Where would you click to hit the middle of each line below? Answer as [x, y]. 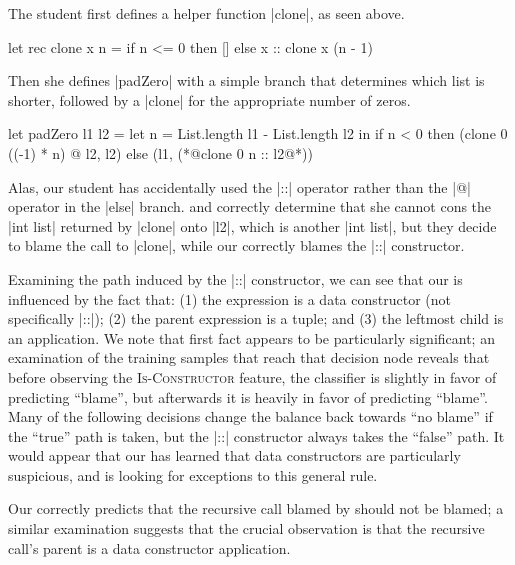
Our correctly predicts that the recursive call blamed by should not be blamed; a [256, 508]
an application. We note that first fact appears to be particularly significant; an [251, 337]
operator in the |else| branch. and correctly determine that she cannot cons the [250, 206]
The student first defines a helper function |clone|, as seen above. [206, 13]
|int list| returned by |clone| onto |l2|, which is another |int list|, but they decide [252, 225]
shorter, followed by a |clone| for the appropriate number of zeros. [209, 99]
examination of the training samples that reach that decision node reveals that [249, 357]
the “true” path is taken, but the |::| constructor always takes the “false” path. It [256, 435]
